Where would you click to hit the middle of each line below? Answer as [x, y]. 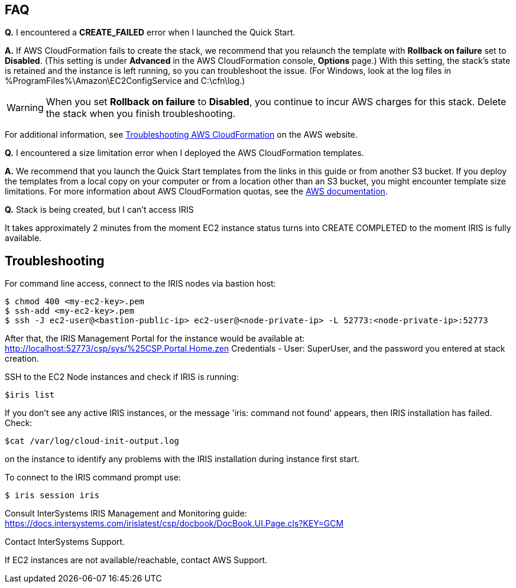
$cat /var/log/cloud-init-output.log [92, 441]
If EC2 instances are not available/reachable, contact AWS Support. [136, 560]
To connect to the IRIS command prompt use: [93, 477]
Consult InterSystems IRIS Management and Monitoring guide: [126, 514]
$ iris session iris [52, 496]
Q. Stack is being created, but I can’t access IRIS [99, 210]
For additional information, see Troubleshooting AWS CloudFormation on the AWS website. [181, 135]
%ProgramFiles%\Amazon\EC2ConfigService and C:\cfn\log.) [125, 81]
